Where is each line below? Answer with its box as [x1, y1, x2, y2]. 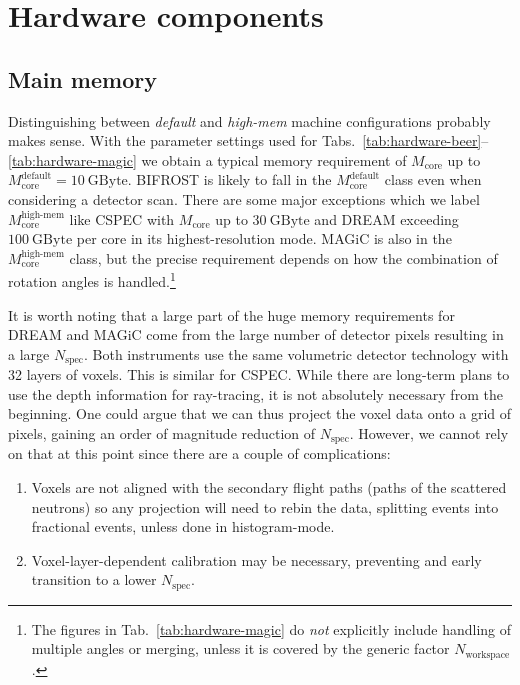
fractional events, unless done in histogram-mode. [31, 516, 335, 537]
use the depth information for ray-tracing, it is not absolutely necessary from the [8, 383, 503, 404]
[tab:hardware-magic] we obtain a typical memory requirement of [8, 149, 407, 170]
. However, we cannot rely [349, 423, 509, 443]
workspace [465, 649, 510, 660]
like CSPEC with [69, 208, 175, 229]
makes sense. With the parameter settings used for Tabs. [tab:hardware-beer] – [8, 130, 489, 151]
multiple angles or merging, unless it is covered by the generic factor [31, 638, 450, 659]
